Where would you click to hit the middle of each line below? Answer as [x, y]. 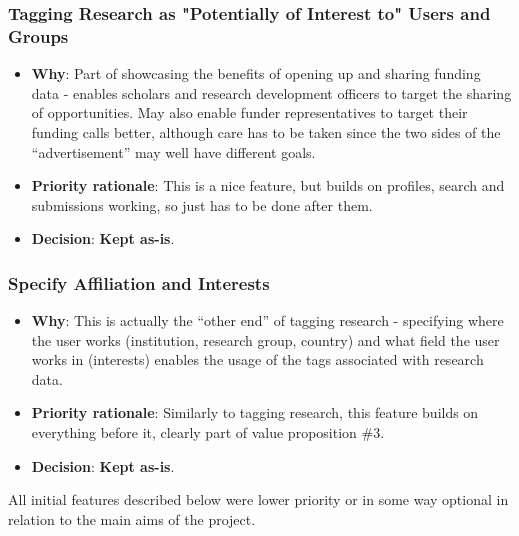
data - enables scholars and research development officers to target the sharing [271, 92]
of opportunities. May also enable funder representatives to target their [249, 112]
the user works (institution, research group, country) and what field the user [265, 339]
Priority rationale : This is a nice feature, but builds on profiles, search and [268, 185]
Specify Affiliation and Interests [139, 282]
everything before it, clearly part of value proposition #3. [208, 432]
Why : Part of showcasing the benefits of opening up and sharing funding [256, 73]
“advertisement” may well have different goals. [173, 151]
